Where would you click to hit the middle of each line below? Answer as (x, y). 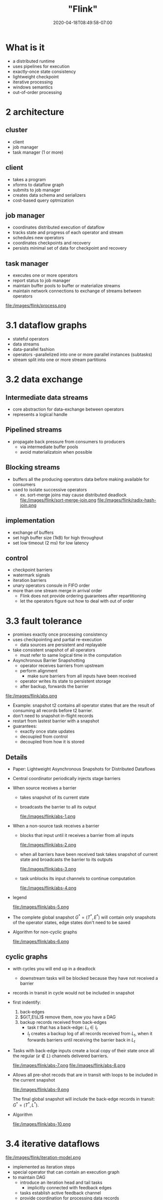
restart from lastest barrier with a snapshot (56, 721)
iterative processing (33, 82)
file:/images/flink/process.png (36, 306)
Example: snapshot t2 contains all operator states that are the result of (83, 705)
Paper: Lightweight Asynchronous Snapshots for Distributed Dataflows (84, 769)
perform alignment (39, 671)
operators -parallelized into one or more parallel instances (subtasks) (82, 355)
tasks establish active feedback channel (60, 1193)
